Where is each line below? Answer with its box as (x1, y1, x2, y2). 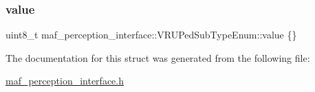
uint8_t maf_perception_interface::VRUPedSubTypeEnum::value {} (6, 27, 297, 42)
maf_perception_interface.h (6, 73, 124, 88)
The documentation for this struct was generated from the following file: (6, 50, 310, 65)
